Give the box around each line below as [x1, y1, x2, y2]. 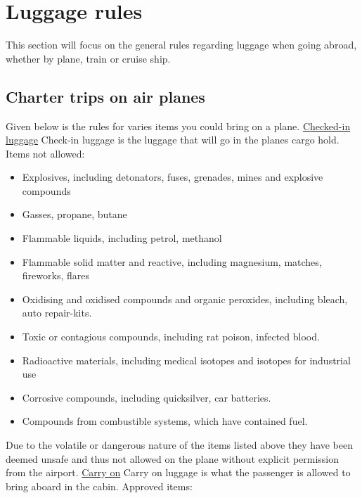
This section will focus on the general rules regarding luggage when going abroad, [6, 37, 357, 52]
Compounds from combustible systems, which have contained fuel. [22, 414, 308, 428]
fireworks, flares [22, 268, 89, 283]
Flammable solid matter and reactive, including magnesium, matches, [22, 254, 322, 269]
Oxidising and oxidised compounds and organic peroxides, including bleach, [22, 291, 348, 306]
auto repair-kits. [22, 305, 92, 320]
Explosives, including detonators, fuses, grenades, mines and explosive [22, 170, 323, 184]
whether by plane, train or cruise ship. [6, 51, 171, 65]
